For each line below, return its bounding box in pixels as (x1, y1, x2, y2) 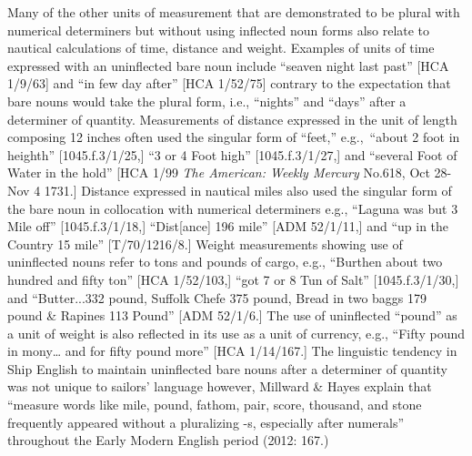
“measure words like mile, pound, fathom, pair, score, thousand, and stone (7, 395, 422, 414)
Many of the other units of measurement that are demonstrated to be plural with (7, 3, 460, 21)
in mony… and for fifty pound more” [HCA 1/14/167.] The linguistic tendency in (7, 341, 457, 360)
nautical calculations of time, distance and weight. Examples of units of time (7, 38, 435, 57)
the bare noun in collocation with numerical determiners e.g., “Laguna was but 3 (7, 198, 458, 218)
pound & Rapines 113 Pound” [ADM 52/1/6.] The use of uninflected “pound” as (7, 306, 457, 325)
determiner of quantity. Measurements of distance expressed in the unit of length (7, 109, 457, 128)
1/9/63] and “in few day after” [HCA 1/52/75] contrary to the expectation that (7, 74, 451, 93)
